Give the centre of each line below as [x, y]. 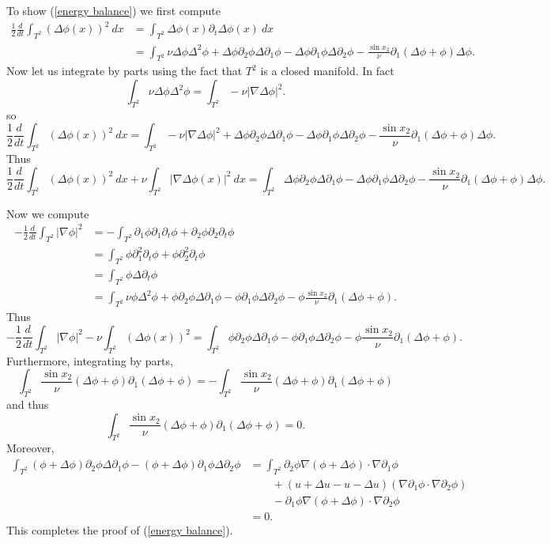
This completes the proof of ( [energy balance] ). [120, 529]
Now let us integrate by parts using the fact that [125, 71]
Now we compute [48, 213]
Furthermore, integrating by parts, [90, 360]
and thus [28, 404]
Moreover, [30, 448]
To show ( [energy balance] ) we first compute [113, 10]
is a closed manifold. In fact [327, 71]
